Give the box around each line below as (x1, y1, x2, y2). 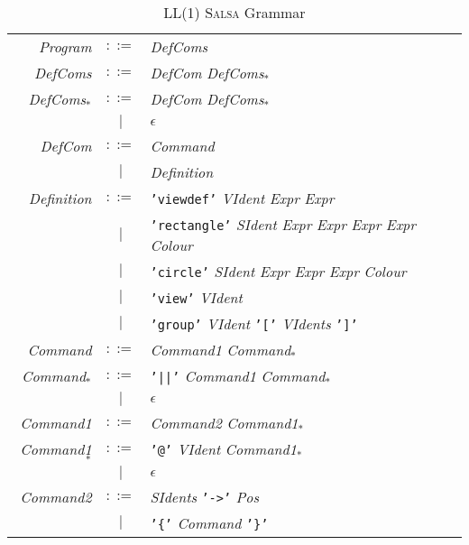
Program (38, 36, 92, 57)
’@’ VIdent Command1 (150, 439, 297, 460)
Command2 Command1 (150, 412, 299, 433)
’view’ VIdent (150, 287, 243, 308)
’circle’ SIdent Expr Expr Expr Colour (150, 261, 407, 282)
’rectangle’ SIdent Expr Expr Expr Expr (150, 214, 416, 235)
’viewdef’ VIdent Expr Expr (150, 188, 335, 208)
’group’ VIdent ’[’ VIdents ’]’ (150, 313, 358, 334)
